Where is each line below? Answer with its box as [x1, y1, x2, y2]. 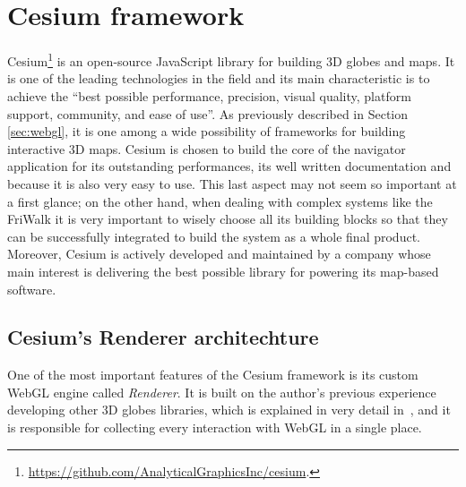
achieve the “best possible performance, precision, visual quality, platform [7, 86, 411, 105]
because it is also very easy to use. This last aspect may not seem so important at [7, 174, 457, 192]
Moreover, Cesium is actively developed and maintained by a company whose [7, 244, 431, 263]
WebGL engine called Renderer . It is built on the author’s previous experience [7, 382, 436, 401]
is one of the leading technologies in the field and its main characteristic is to [7, 69, 430, 88]
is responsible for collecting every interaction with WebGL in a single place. [7, 418, 422, 437]
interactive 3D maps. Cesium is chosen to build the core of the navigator [7, 139, 406, 158]
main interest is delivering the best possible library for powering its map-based [7, 261, 439, 280]
